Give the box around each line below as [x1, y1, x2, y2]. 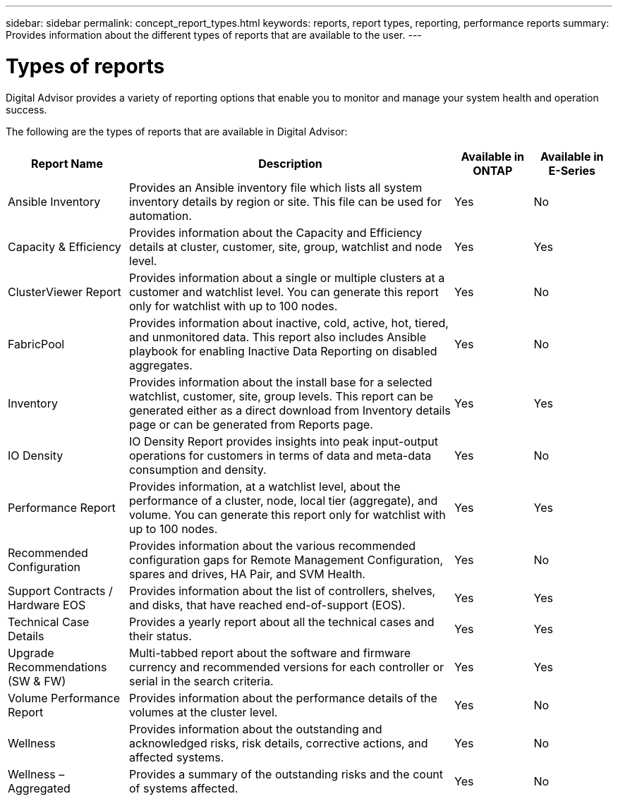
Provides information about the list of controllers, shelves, [129, 583, 436, 598]
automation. [129, 208, 192, 223]
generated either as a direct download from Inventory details [129, 403, 451, 417]
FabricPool [8, 336, 65, 351]
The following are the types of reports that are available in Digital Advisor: [6, 125, 348, 137]
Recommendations [8, 659, 107, 674]
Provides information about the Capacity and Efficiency [129, 225, 423, 240]
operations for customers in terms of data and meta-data [129, 448, 432, 463]
